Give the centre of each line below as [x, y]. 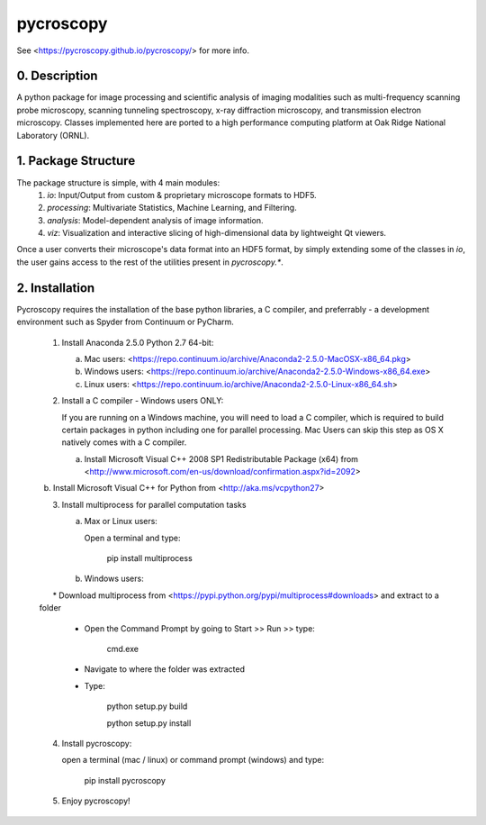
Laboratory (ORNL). [53, 135]
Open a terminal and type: [132, 538]
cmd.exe [123, 648]
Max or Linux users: [121, 521]
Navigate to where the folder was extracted [165, 669]
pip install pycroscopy [125, 780]
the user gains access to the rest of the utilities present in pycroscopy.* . [150, 262]
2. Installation [56, 288]
